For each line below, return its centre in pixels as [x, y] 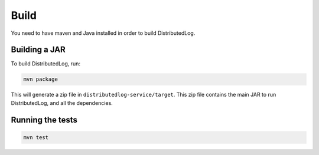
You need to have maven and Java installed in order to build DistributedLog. [103, 33]
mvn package [41, 79]
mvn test [36, 137]
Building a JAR [38, 50]
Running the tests [44, 120]
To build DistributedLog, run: [46, 64]
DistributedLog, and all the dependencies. [62, 103]
